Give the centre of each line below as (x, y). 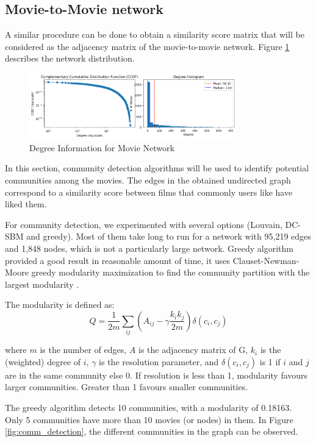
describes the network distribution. (70, 58)
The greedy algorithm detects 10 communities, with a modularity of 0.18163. (149, 408)
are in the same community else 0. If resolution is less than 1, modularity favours (156, 375)
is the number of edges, (83, 350)
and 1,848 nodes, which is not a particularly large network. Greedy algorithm (149, 248)
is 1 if (270, 361)
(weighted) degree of (43, 361)
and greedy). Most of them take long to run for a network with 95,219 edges (169, 236)
